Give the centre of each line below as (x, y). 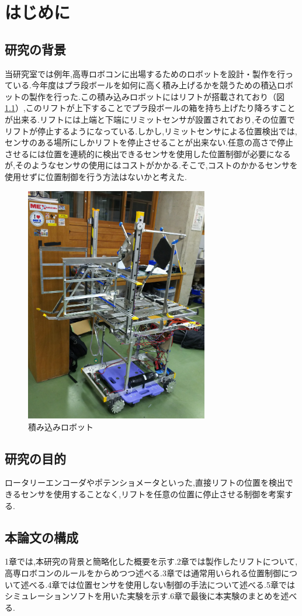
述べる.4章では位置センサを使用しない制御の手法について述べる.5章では (158, 584)
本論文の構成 (41, 537)
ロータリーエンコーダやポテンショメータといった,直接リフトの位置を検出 (145, 482)
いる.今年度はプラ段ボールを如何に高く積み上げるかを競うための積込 (145, 85)
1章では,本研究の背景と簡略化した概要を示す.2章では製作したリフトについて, (151, 561)
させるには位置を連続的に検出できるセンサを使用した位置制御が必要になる (148, 153)
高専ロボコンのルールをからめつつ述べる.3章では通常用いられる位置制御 (143, 573)
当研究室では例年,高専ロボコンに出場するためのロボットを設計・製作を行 (145, 73)
